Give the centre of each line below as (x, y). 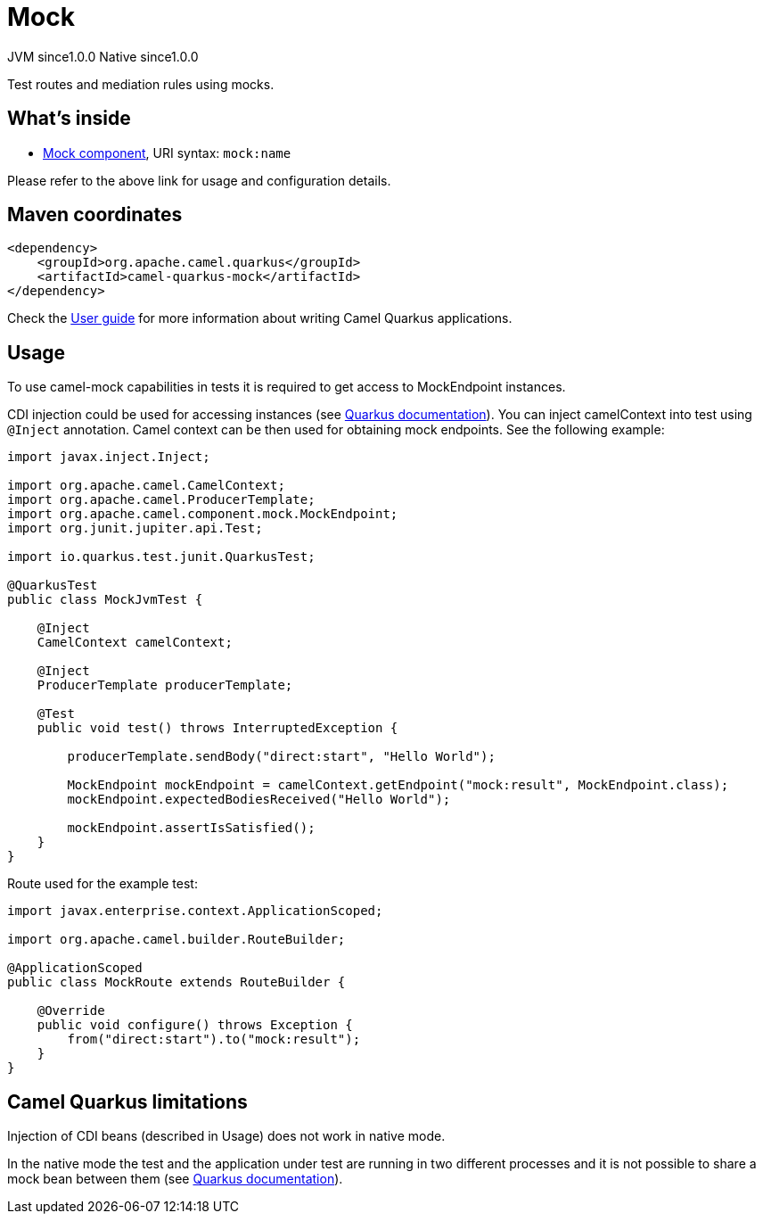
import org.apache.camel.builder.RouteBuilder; (176, 940)
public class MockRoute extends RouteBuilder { (176, 982)
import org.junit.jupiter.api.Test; (135, 528)
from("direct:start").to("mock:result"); (214, 1039)
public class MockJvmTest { (105, 600)
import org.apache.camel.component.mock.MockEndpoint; (203, 514)
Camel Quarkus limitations (127, 1101)
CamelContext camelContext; (135, 643)
